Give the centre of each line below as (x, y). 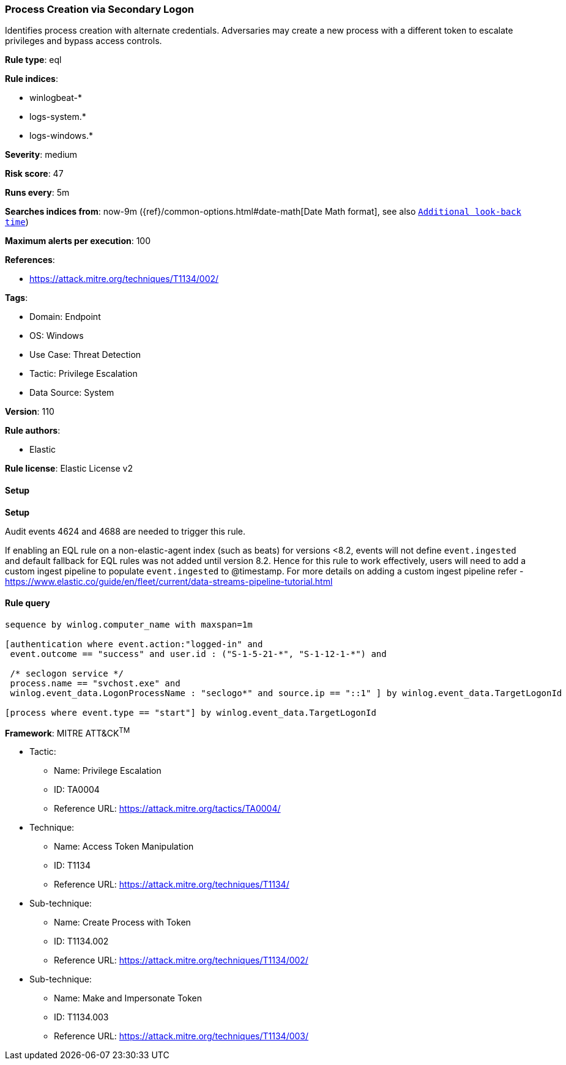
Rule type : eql (33, 60)
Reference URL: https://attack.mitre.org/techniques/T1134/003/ (181, 1036)
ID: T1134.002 (81, 941)
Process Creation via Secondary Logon (99, 9)
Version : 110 (30, 412)
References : (30, 260)
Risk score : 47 (34, 174)
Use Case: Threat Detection (85, 355)
